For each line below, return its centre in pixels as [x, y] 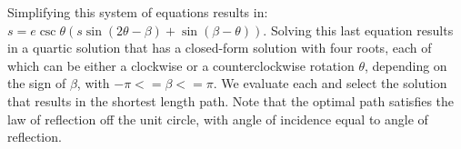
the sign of [37, 83]
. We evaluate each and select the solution [330, 83]
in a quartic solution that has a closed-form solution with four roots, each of [220, 48]
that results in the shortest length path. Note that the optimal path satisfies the [231, 100]
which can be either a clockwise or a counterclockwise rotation [181, 65]
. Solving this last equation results [358, 30]
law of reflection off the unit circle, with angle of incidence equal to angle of [218, 119]
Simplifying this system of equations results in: [138, 12]
